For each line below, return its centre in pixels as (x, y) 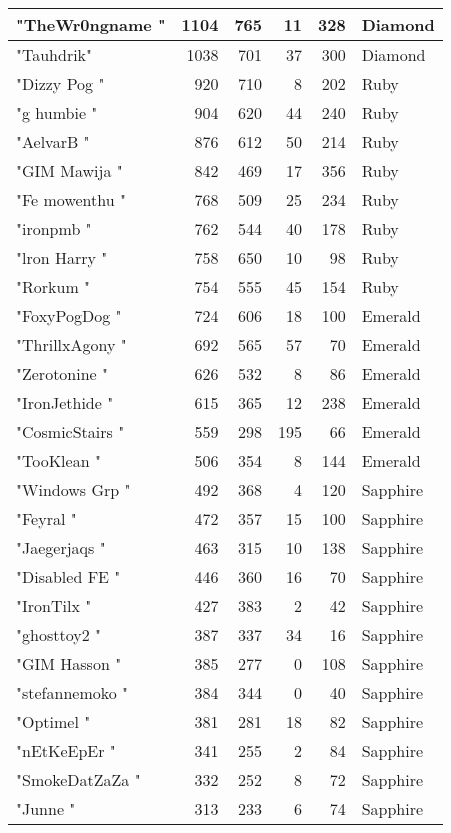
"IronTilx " (54, 605)
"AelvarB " (53, 141)
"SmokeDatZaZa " (78, 779)
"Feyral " (46, 518)
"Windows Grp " (73, 489)
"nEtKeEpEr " (66, 750)
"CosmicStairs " (70, 431)
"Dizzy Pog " (60, 83)
